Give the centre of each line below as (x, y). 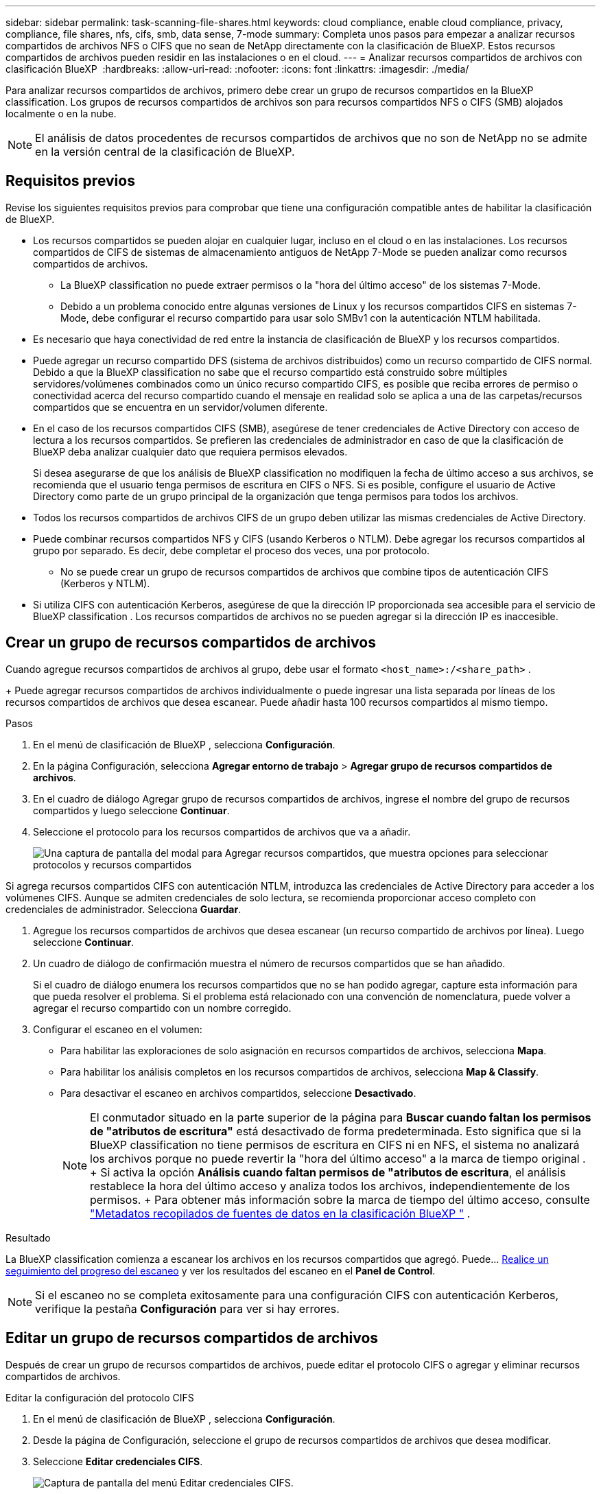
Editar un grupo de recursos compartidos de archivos (192, 1338)
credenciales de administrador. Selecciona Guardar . (123, 909)
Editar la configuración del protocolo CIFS (100, 1397)
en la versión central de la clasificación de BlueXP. (165, 152)
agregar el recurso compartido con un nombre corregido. (162, 1008)
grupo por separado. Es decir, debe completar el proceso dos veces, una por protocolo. (232, 550)
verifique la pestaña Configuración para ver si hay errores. (187, 1308)
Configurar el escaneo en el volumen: (118, 1029)
